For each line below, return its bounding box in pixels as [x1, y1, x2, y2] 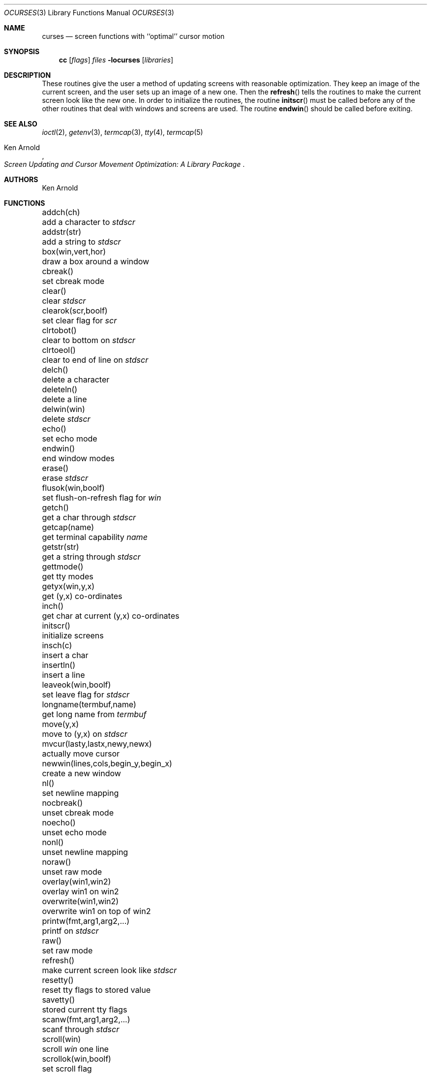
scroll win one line [42, 1044, 109, 1054]
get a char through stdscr [42, 512, 136, 522]
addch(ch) [42, 207, 80, 217]
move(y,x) [42, 719, 79, 729]
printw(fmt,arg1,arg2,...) [42, 916, 130, 926]
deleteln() [42, 384, 78, 394]
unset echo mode [42, 827, 107, 837]
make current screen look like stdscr [42, 965, 177, 975]
